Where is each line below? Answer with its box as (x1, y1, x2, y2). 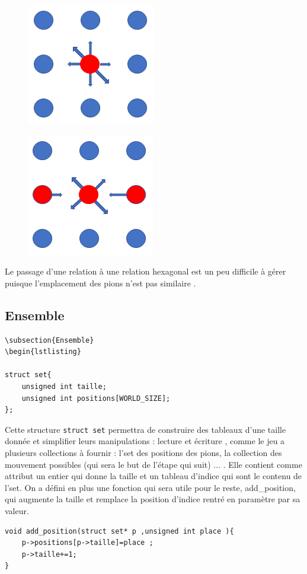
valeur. (5, 504, 29, 516)
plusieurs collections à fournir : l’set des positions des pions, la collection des (5, 446, 282, 458)
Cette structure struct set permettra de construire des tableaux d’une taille (5, 423, 286, 435)
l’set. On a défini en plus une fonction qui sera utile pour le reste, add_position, (5, 481, 296, 493)
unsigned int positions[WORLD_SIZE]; (21, 394, 171, 403)
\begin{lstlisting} (5, 347, 81, 356)
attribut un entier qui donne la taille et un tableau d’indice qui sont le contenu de (5, 470, 302, 482)
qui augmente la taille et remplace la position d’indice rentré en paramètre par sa (5, 493, 300, 505)
